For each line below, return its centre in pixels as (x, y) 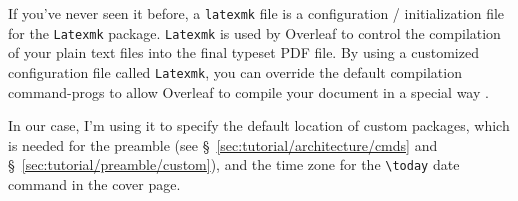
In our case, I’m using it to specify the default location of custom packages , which (259, 125)
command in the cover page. (94, 184)
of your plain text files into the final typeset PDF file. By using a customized (243, 52)
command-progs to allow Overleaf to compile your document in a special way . (248, 91)
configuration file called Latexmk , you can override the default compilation (235, 71)
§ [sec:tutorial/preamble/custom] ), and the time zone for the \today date (234, 164)
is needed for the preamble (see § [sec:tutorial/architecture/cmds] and (223, 144)
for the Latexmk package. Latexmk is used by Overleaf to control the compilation (254, 32)
